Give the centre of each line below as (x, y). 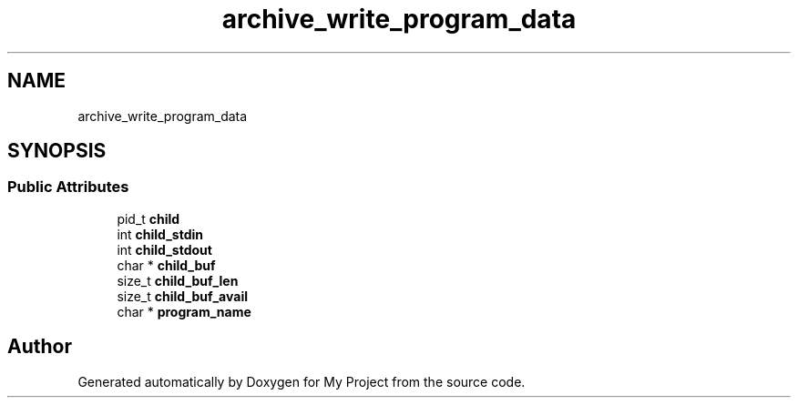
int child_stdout (164, 249)
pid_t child (148, 218)
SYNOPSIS (57, 151)
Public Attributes (68, 187)
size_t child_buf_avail (182, 296)
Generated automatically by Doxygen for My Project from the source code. (302, 381)
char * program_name (184, 311)
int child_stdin (160, 234)
